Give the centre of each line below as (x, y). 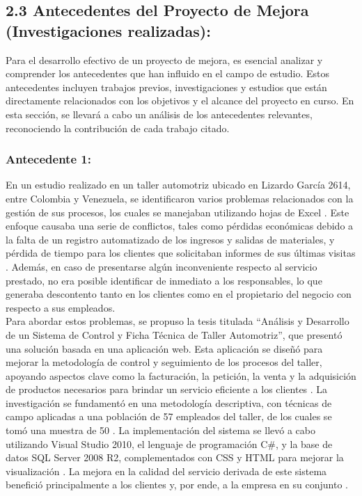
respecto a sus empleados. (61, 307)
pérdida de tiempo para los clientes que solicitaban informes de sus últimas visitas (181, 253)
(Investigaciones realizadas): (108, 30)
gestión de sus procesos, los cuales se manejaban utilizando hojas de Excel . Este (178, 212)
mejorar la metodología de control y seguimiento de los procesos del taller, (164, 362)
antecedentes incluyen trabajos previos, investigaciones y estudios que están (166, 87)
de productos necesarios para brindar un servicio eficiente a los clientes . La (167, 389)
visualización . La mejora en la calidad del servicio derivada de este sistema (166, 471)
